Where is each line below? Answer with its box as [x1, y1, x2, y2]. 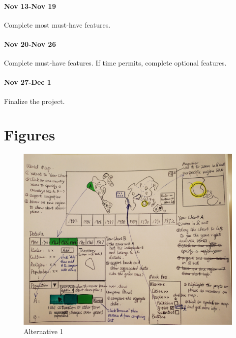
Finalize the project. [4, 96, 65, 106]
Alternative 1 [24, 326, 63, 337]
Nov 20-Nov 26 [4, 38, 56, 49]
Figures [4, 125, 55, 145]
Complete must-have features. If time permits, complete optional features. [4, 58, 227, 68]
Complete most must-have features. [4, 19, 111, 30]
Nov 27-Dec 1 [4, 77, 51, 87]
